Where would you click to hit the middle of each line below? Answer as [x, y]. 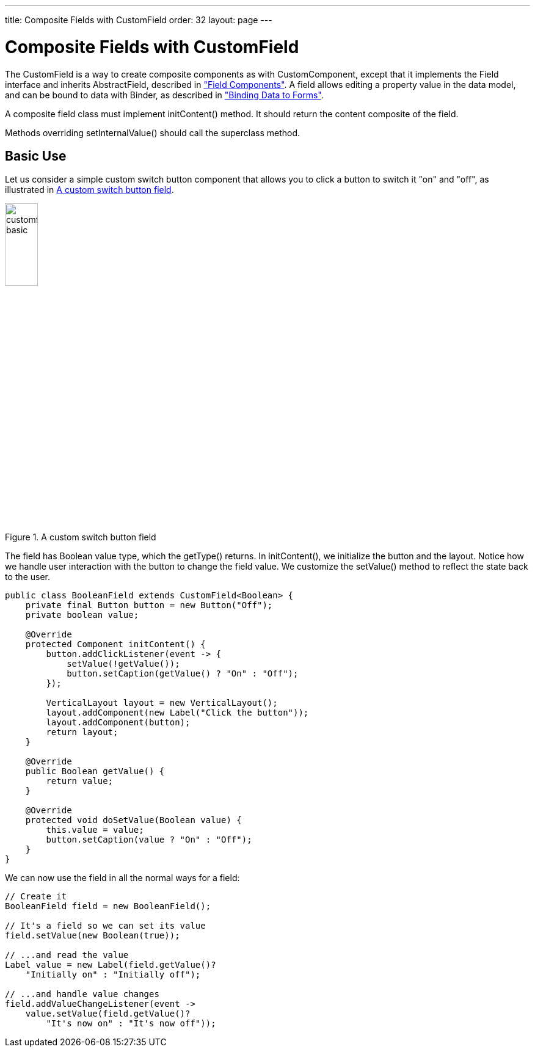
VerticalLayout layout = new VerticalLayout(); [162, 703]
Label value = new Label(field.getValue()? [111, 965]
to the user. [27, 577]
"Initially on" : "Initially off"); [113, 975]
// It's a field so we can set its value [105, 926]
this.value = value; [95, 830]
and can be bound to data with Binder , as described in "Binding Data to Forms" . [164, 95]
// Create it [36, 897]
